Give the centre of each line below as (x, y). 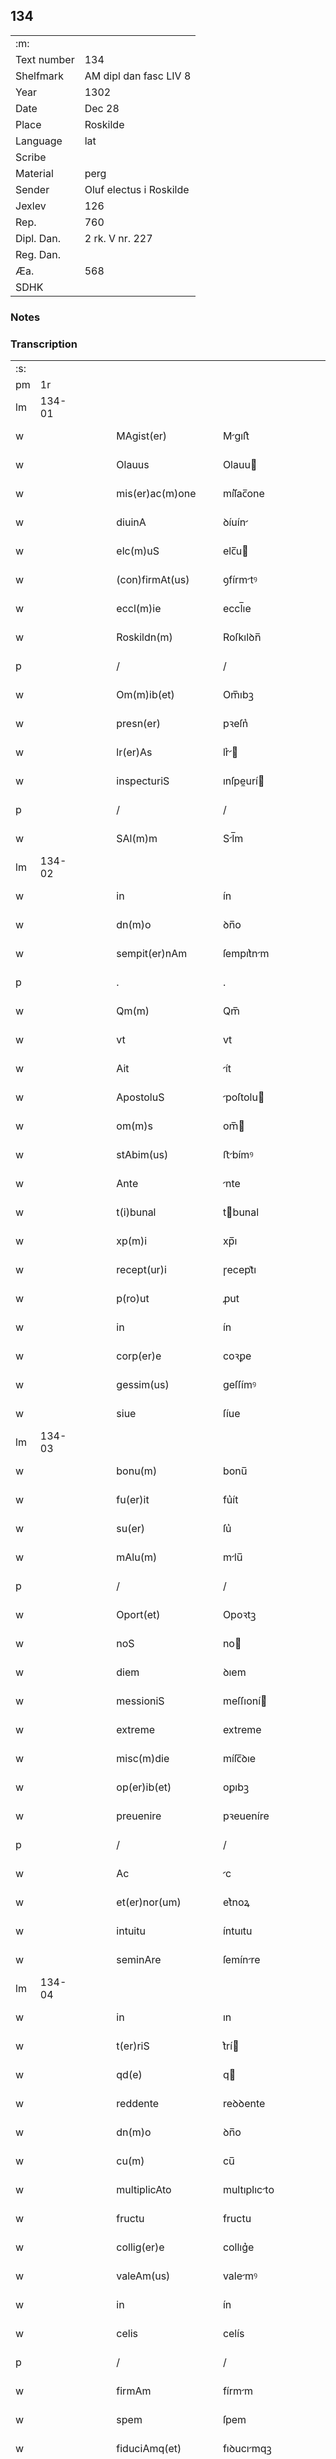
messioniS (140, 1701)
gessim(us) (143, 1385)
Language (39, 141)
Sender (32, 189)
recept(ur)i (141, 1270)
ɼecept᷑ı (239, 1270)
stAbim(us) (142, 1155)
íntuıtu (237, 1931)
